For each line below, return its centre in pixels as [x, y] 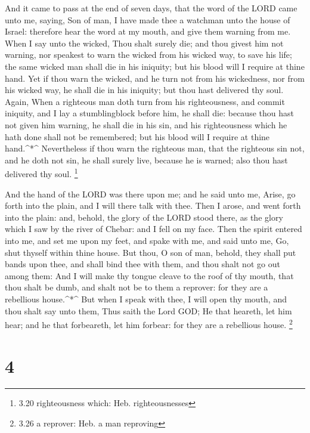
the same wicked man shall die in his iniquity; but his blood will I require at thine [155, 66]
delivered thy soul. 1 [41, 173]
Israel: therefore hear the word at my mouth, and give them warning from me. [148, 31]
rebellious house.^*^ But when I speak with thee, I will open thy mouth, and [146, 299]
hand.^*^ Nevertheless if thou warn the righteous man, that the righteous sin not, [155, 148]
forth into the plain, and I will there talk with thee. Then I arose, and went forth [153, 205]
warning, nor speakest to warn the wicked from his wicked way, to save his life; [148, 55]
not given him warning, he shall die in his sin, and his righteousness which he [146, 124]
